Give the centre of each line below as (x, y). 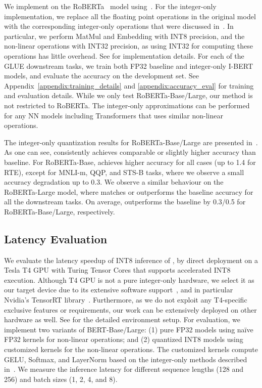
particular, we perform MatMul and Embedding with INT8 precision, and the (124, 36)
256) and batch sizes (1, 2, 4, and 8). (61, 379)
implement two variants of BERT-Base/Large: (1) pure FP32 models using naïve (129, 329)
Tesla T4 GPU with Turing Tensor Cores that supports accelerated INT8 (117, 270)
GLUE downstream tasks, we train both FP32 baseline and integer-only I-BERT (129, 66)
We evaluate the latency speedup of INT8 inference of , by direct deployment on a (131, 260)
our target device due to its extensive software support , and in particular (119, 290)
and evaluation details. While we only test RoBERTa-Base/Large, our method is (128, 95)
